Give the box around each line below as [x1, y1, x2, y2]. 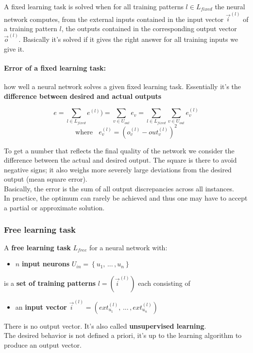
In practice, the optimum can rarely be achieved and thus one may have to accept [4, 193, 248, 203]
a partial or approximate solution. [4, 203, 105, 213]
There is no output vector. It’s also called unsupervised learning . [4, 320, 206, 331]
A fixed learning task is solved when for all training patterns [4, 1, 184, 11]
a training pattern [4, 23, 57, 33]
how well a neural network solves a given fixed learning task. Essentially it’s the [4, 81, 241, 92]
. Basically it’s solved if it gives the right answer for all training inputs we [18, 34, 238, 44]
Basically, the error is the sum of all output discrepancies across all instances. [4, 183, 234, 193]
